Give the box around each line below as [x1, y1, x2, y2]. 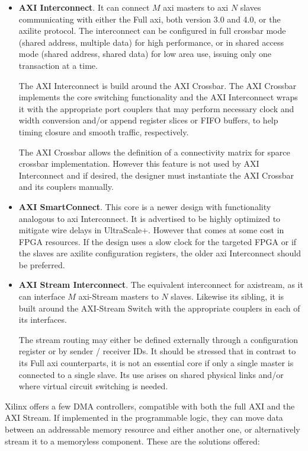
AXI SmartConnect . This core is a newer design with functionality [18, 200, 271, 212]
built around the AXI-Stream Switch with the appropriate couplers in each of [18, 301, 300, 314]
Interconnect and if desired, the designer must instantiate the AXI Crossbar [18, 169, 294, 181]
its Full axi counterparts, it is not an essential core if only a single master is [18, 357, 294, 369]
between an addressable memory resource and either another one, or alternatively [5, 423, 300, 435]
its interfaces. [18, 313, 67, 326]
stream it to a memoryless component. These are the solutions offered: [5, 434, 260, 447]
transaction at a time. [18, 59, 98, 71]
